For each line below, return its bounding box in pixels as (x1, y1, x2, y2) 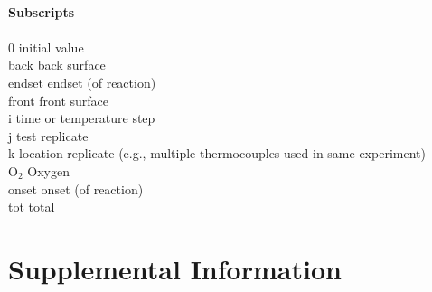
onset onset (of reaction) (8, 179, 144, 198)
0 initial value (8, 37, 84, 56)
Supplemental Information (8, 250, 342, 287)
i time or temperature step (8, 108, 155, 127)
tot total (8, 197, 55, 216)
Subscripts (8, 2, 75, 21)
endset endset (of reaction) (8, 72, 156, 91)
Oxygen (27, 161, 70, 180)
